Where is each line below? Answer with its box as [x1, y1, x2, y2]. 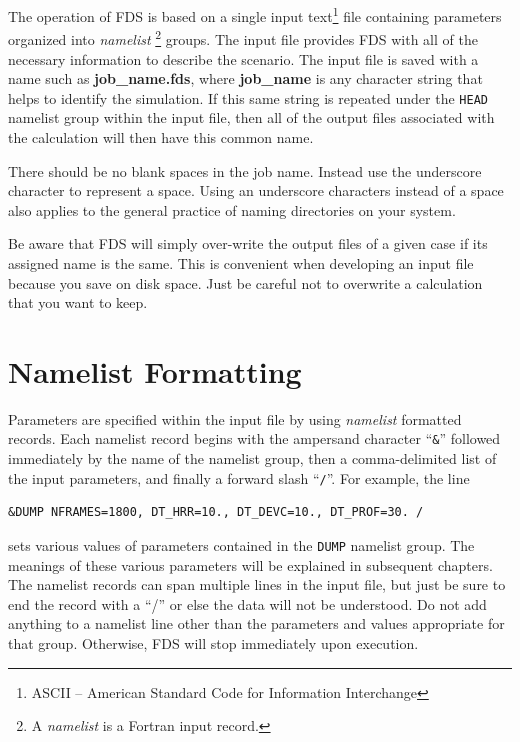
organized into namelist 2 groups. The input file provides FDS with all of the [8, 26, 478, 49]
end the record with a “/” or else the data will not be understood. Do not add [8, 593, 487, 614]
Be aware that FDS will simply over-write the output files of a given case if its [8, 233, 488, 254]
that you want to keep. [8, 292, 148, 313]
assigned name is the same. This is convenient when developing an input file [8, 252, 474, 273]
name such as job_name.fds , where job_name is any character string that [8, 68, 483, 89]
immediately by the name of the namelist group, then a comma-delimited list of [8, 448, 497, 469]
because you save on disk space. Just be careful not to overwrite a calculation [8, 272, 483, 293]
